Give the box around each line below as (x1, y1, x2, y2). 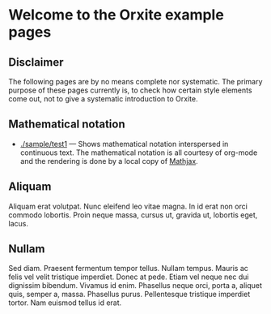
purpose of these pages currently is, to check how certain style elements (8, 85, 252, 95)
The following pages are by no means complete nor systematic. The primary (8, 77, 263, 86)
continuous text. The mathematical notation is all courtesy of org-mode (19, 148, 258, 157)
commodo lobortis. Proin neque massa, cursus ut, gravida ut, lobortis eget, (8, 209, 258, 220)
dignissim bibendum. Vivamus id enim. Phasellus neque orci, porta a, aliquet (8, 281, 263, 290)
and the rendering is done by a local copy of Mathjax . (19, 156, 198, 166)
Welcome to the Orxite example (8, 6, 224, 24)
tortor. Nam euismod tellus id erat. (8, 298, 122, 308)
